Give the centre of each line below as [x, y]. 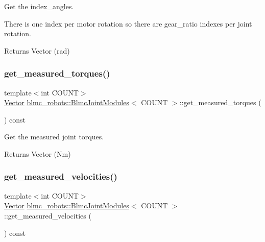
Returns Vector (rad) [37, 50]
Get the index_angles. [39, 6]
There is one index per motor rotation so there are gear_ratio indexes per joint [128, 23]
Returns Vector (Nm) [38, 153]
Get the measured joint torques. [54, 137]
